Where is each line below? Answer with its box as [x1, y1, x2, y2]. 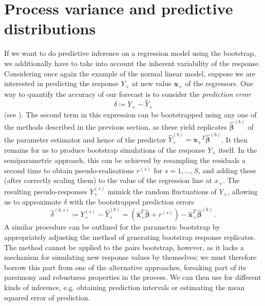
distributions [4, 18, 96, 39]
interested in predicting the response [4, 78, 119, 89]
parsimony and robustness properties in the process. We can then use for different [4, 272, 261, 282]
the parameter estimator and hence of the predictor [4, 134, 166, 145]
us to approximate [4, 196, 62, 207]
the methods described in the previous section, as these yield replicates [4, 121, 227, 132]
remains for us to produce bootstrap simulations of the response [4, 144, 205, 155]
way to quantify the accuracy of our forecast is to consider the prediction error [4, 88, 251, 99]
